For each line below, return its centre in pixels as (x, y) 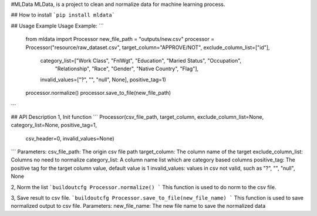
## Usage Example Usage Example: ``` (57, 26)
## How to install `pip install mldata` (63, 15)
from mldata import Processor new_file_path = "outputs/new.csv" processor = (120, 39)
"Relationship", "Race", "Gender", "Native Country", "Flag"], (127, 69)
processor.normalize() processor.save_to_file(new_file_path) (98, 93)
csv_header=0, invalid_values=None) (70, 138)
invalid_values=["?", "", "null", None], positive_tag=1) (103, 80)
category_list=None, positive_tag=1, (54, 125)
